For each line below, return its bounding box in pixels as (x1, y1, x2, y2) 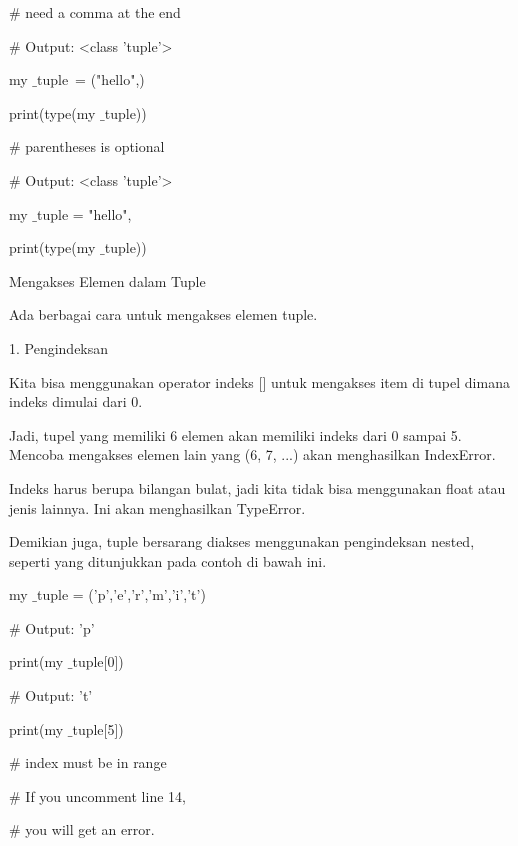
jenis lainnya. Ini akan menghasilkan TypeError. (9, 497, 306, 518)
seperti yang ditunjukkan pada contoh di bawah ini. (9, 550, 327, 571)
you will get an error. (25, 819, 155, 840)
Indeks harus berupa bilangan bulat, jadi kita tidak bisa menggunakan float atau (9, 477, 506, 498)
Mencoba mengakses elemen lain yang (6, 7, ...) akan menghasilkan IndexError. (9, 444, 496, 465)
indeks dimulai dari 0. (9, 391, 143, 412)
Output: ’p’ (25, 617, 95, 638)
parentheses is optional (25, 136, 165, 157)
